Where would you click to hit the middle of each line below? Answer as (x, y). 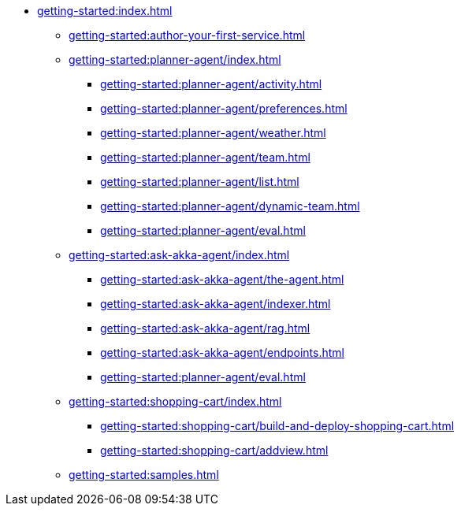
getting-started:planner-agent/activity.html (211, 84)
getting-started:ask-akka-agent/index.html (179, 255)
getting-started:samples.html (144, 475)
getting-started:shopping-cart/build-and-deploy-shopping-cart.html (277, 426)
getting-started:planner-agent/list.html (200, 182)
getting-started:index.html (105, 11)
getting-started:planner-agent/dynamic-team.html (230, 206)
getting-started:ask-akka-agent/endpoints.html (222, 352)
